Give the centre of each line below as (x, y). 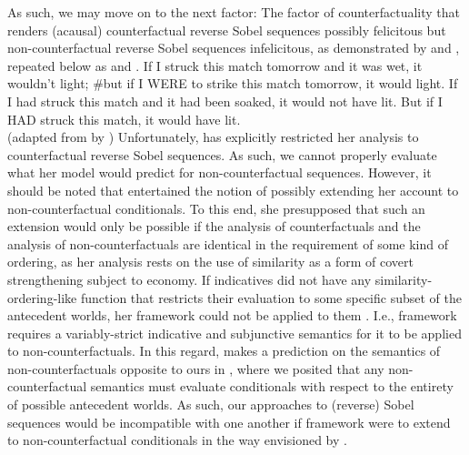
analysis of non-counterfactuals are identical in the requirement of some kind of (228, 243)
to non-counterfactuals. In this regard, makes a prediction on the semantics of (224, 351)
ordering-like (42, 297)
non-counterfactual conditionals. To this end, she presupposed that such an (216, 208)
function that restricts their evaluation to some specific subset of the (271, 297)
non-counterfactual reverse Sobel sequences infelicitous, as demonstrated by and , (234, 48)
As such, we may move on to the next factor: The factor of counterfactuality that (234, 12)
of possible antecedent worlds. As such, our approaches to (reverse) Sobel (211, 404)
